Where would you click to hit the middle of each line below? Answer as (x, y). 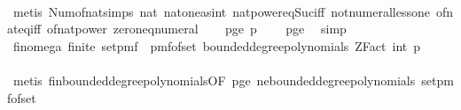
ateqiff (24, 29)
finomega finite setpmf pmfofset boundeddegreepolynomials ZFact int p (217, 45)
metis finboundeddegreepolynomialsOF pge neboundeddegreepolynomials (214, 80)
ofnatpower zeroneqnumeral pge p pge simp (197, 29)
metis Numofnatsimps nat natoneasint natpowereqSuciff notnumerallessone (221, 11)
